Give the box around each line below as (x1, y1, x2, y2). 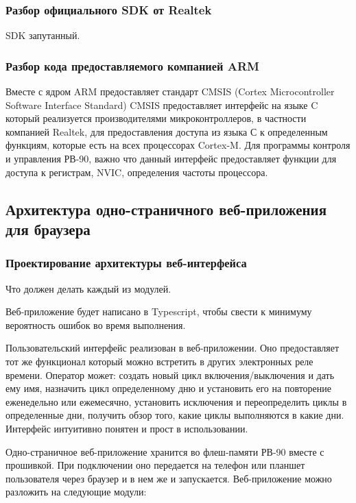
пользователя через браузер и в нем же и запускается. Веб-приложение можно (5, 471, 332, 485)
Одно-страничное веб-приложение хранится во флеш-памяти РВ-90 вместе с (5, 444, 324, 458)
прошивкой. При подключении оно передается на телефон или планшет (5, 458, 305, 472)
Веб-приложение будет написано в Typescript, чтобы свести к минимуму (5, 304, 312, 319)
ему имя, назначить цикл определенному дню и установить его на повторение (5, 381, 331, 395)
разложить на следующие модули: (5, 484, 147, 499)
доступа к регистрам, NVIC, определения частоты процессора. (5, 164, 268, 179)
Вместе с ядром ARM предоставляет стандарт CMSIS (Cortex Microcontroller (5, 84, 335, 99)
